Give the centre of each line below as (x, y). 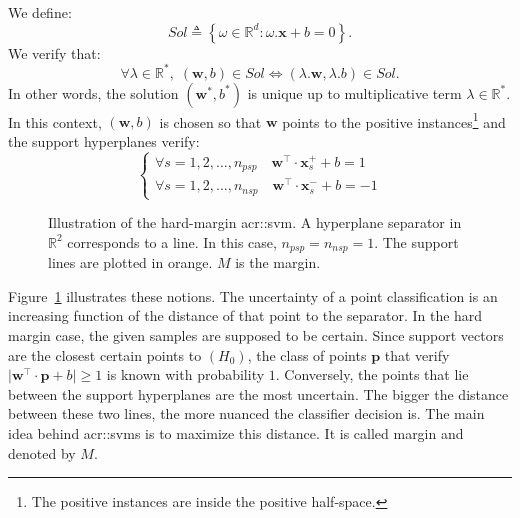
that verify (417, 354)
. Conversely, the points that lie (372, 374)
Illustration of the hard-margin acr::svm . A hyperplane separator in (255, 222)
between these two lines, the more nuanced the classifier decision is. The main (246, 413)
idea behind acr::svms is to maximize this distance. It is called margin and (236, 432)
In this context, (55, 121)
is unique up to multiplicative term (354, 92)
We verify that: (54, 52)
